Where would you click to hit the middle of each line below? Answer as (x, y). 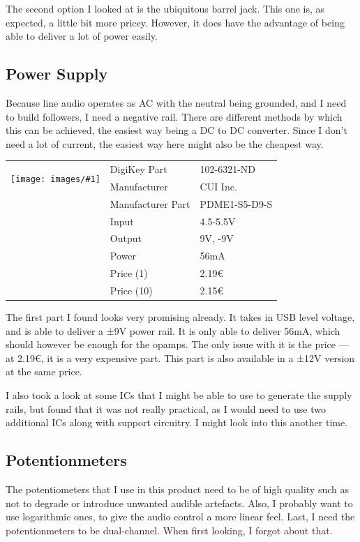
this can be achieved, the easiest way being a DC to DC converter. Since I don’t (177, 130)
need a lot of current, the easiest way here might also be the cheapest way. (165, 143)
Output (126, 238)
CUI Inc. (218, 186)
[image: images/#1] (55, 179)
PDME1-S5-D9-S (236, 203)
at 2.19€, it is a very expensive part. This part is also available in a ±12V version (180, 357)
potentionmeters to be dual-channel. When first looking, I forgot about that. (169, 530)
